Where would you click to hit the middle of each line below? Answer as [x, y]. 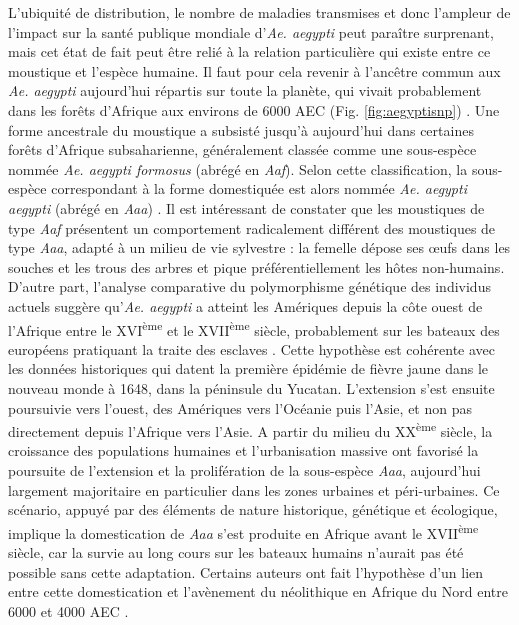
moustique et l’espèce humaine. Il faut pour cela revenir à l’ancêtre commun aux [254, 70]
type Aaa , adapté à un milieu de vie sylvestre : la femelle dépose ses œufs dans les [259, 247]
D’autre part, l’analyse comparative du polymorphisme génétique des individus [249, 286]
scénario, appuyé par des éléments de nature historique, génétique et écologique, [253, 509]
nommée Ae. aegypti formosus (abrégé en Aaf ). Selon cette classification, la [238, 168]
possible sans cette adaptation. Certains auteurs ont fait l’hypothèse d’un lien [246, 571]
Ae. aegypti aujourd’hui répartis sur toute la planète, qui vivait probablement [245, 90]
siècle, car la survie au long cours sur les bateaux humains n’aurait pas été [236, 552]
